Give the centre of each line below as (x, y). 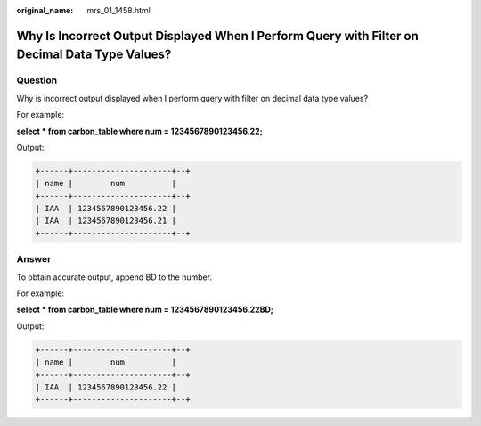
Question (37, 80)
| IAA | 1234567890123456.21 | (106, 221)
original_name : (45, 10)
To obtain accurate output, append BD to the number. (114, 277)
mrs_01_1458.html (119, 10)
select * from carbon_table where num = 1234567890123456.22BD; (145, 310)
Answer (34, 259)
